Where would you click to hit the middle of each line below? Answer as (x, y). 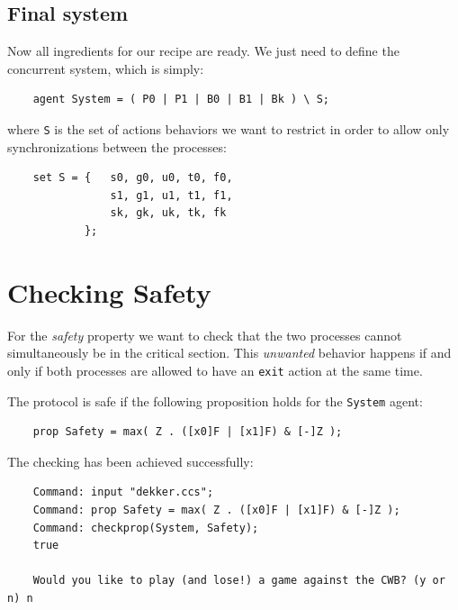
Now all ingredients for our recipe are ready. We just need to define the (203, 51)
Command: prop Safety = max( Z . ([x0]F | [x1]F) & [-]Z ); (216, 510)
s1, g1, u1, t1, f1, (171, 195)
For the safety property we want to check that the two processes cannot (205, 335)
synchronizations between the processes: (117, 146)
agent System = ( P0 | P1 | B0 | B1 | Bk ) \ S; (181, 100)
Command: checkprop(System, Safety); (146, 528)
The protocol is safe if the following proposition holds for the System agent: (215, 401)
